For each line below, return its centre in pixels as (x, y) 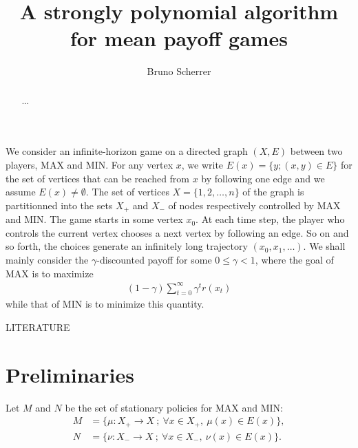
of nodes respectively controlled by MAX (254, 205)
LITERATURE (38, 327)
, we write (202, 164)
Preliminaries (70, 374)
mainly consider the (47, 259)
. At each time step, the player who (270, 219)
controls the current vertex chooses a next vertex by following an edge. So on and (177, 232)
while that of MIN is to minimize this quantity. (105, 304)
